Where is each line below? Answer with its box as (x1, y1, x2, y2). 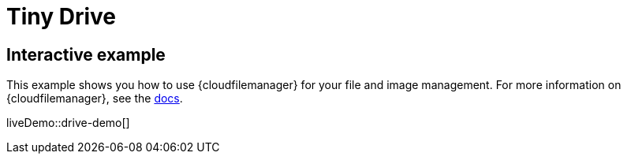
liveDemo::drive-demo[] (6, 116, 130, 130)
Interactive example (6, 44, 166, 65)
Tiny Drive (6, 3, 117, 30)
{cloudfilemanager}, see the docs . (6, 91, 183, 106)
